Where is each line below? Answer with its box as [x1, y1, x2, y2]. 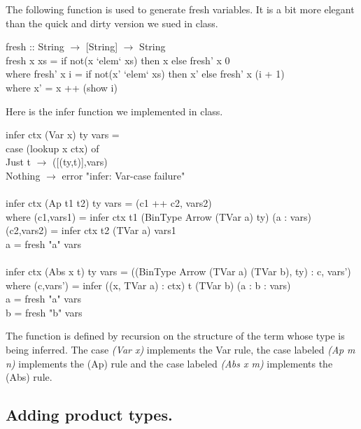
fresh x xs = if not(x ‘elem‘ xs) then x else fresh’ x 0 [6, 52, 230, 67]
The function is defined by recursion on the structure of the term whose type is [6, 328, 345, 343]
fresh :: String [6, 39, 64, 54]
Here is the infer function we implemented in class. [6, 103, 223, 118]
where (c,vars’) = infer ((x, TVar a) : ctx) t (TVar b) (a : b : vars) [6, 277, 291, 292]
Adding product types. [6, 404, 173, 426]
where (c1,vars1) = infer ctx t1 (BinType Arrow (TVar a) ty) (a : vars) [6, 209, 311, 224]
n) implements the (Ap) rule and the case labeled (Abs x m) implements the [6, 356, 333, 370]
